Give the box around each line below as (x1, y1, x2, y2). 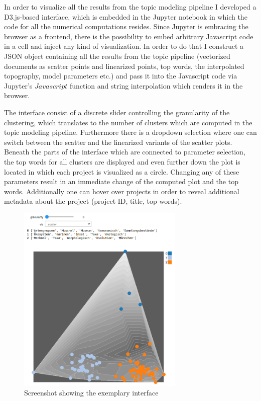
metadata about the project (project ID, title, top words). (4, 196, 182, 206)
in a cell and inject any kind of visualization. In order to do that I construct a (4, 41, 244, 51)
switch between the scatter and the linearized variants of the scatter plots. (4, 136, 232, 147)
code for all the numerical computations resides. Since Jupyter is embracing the (4, 21, 248, 32)
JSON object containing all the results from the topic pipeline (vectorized (4, 50, 230, 61)
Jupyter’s (4, 80, 33, 91)
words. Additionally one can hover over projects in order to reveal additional (4, 186, 239, 196)
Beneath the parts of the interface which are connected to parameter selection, (4, 146, 245, 157)
